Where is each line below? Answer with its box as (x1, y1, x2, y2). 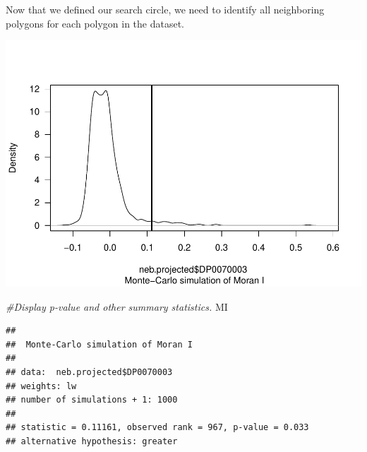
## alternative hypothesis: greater (6, 436, 178, 447)
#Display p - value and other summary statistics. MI (6, 299, 228, 314)
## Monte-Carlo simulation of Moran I (6, 339, 193, 350)
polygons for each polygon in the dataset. (6, 16, 184, 30)
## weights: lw (6, 381, 77, 391)
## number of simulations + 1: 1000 (6, 395, 178, 405)
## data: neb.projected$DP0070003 (6, 367, 173, 378)
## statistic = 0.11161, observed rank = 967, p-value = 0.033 (6, 422, 309, 433)
